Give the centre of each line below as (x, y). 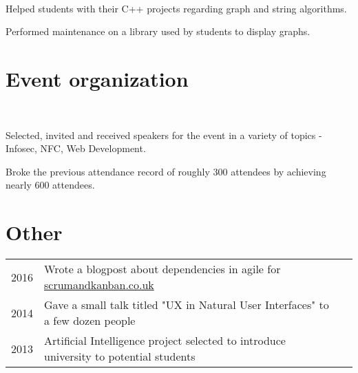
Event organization (97, 78)
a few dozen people (90, 320)
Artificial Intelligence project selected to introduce (165, 340)
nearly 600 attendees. (50, 185)
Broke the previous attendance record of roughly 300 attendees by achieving (166, 171)
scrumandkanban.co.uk (99, 285)
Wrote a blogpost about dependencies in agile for (162, 269)
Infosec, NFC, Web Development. (76, 148)
